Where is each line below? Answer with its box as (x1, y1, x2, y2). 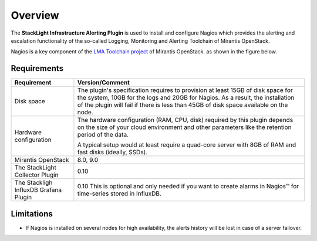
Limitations (11, 209, 53, 219)
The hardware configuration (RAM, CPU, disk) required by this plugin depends (77, 116, 294, 124)
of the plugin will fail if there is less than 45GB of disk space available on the (77, 101, 288, 109)
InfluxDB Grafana (14, 186, 62, 194)
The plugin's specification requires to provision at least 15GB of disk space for (77, 86, 293, 94)
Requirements (11, 63, 64, 73)
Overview (11, 9, 59, 22)
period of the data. (77, 131, 129, 139)
